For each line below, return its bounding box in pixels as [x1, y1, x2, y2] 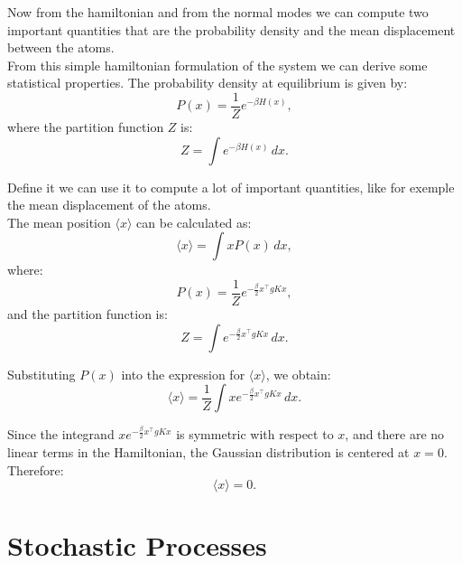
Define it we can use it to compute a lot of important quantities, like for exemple [7, 177, 455, 196]
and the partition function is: [7, 305, 168, 324]
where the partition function [7, 117, 164, 136]
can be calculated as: [136, 212, 252, 231]
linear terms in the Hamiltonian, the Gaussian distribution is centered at [7, 442, 410, 461]
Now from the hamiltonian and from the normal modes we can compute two [7, 3, 429, 21]
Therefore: [7, 460, 64, 479]
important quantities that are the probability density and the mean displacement [7, 20, 456, 39]
